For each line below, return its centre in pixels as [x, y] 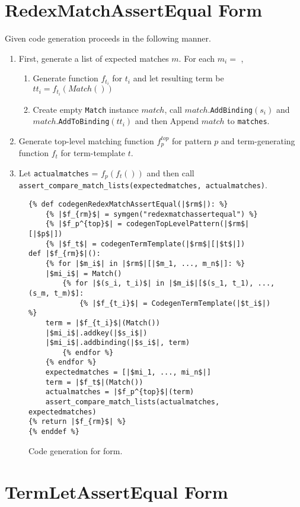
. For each [197, 58]
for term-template [93, 153]
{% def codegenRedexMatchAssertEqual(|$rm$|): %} [128, 204]
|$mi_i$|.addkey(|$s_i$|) [96, 333]
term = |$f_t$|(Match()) [94, 382]
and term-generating [258, 140]
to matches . [248, 121]
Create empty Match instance [86, 109]
